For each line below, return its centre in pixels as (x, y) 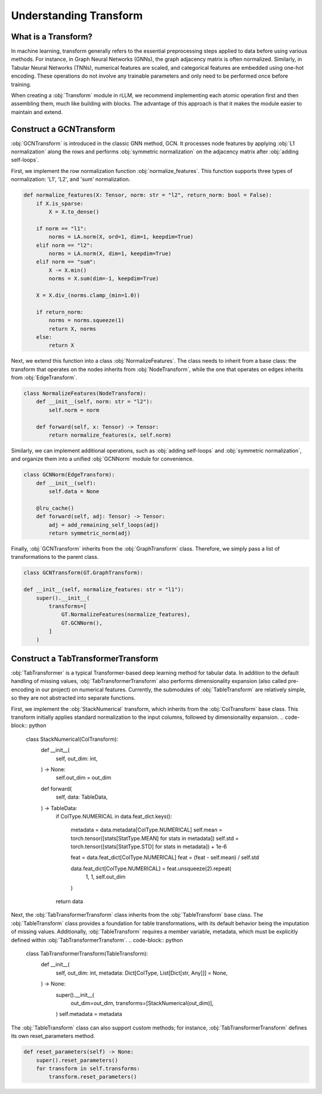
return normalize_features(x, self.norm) (110, 435)
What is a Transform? (52, 37)
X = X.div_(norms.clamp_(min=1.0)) (88, 295)
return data (69, 901)
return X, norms (72, 329)
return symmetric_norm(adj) (90, 533)
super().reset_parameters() (77, 1060)
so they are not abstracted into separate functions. (73, 698)
